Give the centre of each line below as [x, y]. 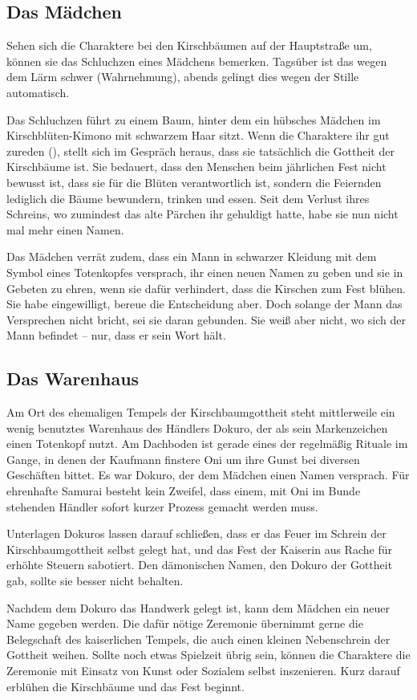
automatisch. [38, 92]
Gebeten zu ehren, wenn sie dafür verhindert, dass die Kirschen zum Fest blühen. [206, 288]
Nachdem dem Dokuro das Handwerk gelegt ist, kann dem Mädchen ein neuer [198, 607]
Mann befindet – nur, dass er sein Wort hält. [116, 335]
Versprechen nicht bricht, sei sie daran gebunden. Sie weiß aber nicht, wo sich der [206, 319]
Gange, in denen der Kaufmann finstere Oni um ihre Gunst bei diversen [183, 459]
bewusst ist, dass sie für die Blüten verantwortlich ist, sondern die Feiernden [194, 182]
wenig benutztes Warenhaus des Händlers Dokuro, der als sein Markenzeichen [197, 427]
